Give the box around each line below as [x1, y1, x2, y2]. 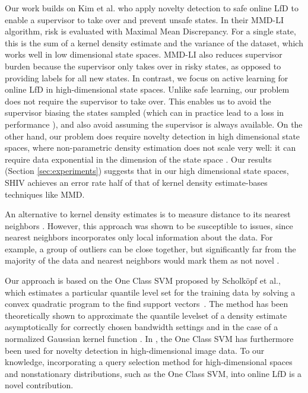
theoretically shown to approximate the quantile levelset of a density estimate [5, 309, 287, 321]
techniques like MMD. [5, 188, 85, 200]
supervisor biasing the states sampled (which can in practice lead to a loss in [5, 106, 284, 119]
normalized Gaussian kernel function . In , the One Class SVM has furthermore [5, 332, 294, 345]
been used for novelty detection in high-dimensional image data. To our [5, 344, 265, 356]
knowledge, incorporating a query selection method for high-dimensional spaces [5, 356, 293, 368]
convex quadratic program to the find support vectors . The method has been [5, 297, 288, 310]
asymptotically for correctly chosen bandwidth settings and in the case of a [5, 321, 278, 333]
